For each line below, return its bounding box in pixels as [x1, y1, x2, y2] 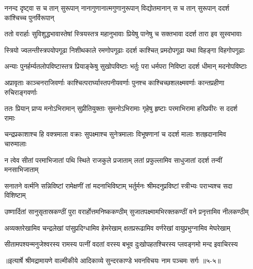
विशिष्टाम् [4, 190, 26, 200]
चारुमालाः [4, 138, 27, 148]
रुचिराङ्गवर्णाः [4, 87, 37, 97]
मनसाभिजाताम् [4, 164, 39, 174]
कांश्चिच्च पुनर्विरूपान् [4, 12, 54, 22]
